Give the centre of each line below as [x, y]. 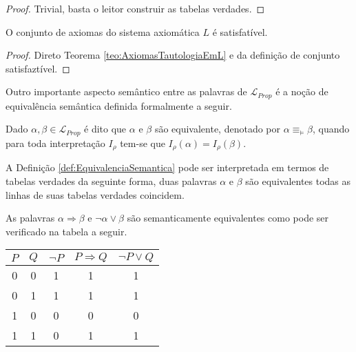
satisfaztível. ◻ [38, 68]
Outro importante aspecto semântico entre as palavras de [126, 91]
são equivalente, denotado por [218, 129]
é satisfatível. [240, 31]
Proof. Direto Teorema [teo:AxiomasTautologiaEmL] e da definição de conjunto [173, 55]
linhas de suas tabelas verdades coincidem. [95, 194]
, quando [331, 129]
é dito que [105, 129]
